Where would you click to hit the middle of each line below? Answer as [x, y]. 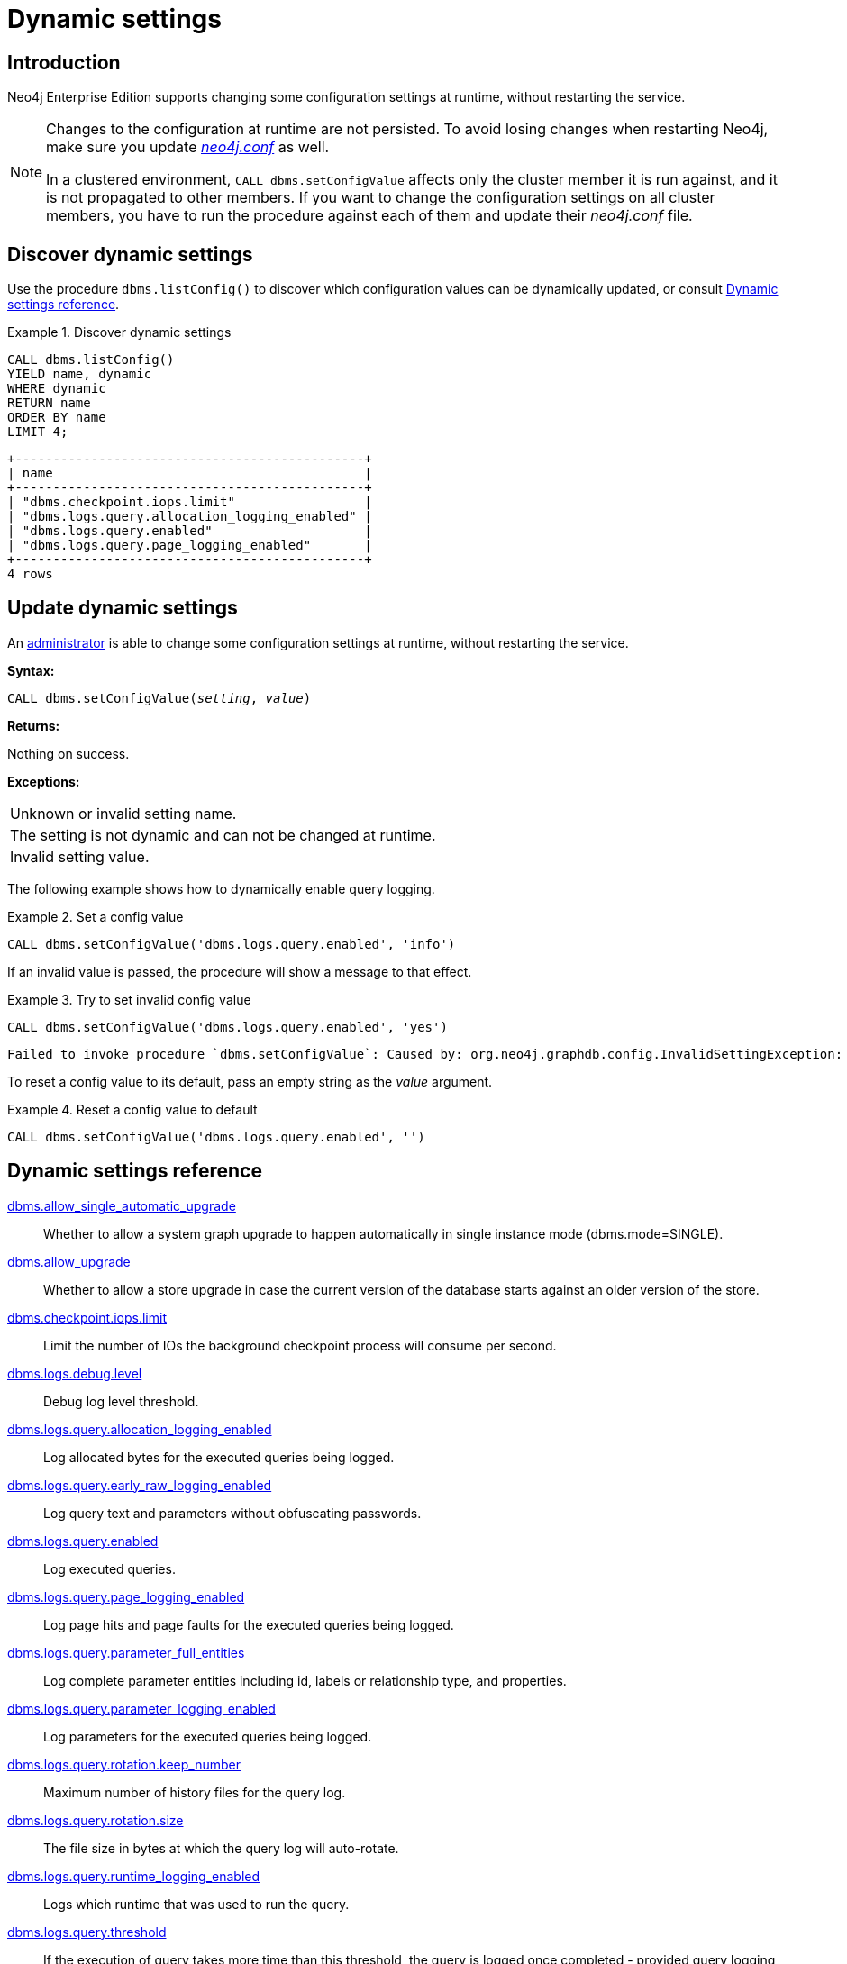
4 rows [30, 574]
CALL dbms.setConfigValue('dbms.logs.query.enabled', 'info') [232, 944]
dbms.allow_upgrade [69, 1261]
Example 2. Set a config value [96, 916]
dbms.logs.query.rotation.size [96, 1820]
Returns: [34, 725]
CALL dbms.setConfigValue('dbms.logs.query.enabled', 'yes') [228, 1027]
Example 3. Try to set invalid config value [129, 999]
